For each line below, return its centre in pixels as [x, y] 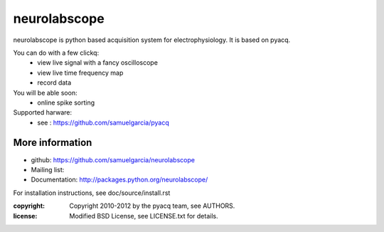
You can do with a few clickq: [56, 53]
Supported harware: [43, 112]
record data [54, 83]
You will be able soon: [45, 93]
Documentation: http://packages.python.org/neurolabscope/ [119, 180]
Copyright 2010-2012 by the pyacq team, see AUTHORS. [152, 206]
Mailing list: [48, 169]
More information [53, 143]
